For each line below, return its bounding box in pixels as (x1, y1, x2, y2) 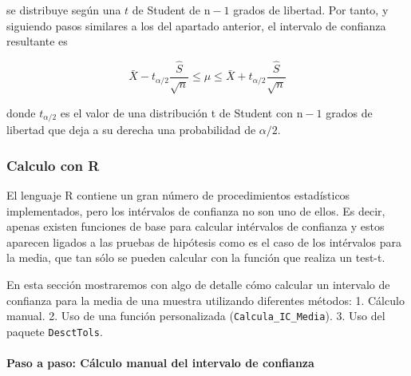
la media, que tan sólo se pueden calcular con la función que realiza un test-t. (6, 249, 385, 266)
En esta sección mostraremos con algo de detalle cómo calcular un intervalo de (6, 276, 390, 293)
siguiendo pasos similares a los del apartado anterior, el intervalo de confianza (6, 17, 386, 34)
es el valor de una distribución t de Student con (60, 104, 293, 121)
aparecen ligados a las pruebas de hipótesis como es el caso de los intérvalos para (6, 233, 402, 250)
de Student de (132, 2, 200, 18)
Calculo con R (6, 155, 100, 175)
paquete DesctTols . (6, 323, 103, 339)
